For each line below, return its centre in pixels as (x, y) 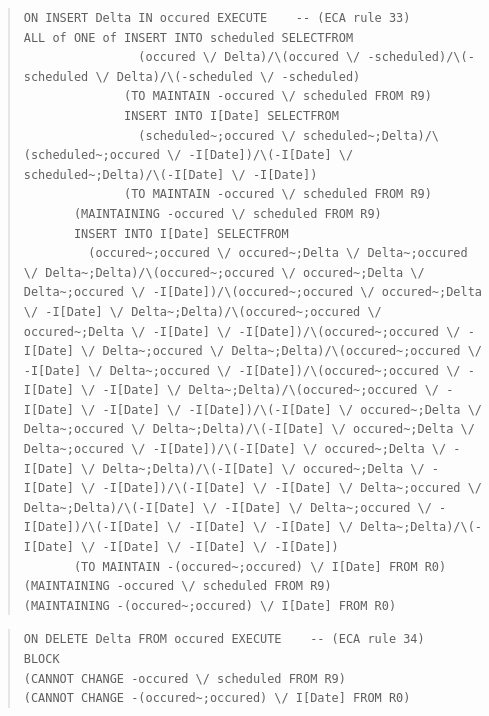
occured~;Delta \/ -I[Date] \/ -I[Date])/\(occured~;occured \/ (242, 331)
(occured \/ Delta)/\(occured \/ (249, 57)
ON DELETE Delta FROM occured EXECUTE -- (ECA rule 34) (224, 639)
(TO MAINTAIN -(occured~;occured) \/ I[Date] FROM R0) (260, 566)
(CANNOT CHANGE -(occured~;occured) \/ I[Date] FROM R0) (217, 698)
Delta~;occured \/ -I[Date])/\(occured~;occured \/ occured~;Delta (252, 292)
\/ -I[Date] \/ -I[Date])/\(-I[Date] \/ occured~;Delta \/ (281, 409)
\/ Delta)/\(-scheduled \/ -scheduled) (228, 76)
